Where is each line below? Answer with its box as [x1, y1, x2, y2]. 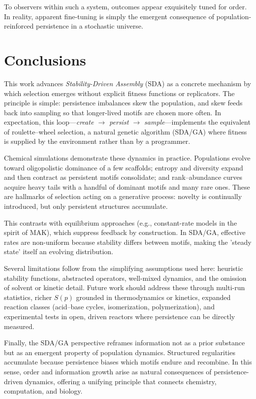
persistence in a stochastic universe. [36, 21, 143, 31]
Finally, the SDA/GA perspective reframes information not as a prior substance [4, 337, 245, 348]
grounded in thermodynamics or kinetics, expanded [76, 292, 231, 302]
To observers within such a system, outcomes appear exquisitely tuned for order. [4, 1, 247, 11]
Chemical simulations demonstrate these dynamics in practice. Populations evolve [4, 153, 251, 163]
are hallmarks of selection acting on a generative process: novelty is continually [4, 191, 242, 201]
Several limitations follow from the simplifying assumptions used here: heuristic [4, 263, 243, 273]
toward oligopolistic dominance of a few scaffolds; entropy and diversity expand [4, 162, 243, 172]
